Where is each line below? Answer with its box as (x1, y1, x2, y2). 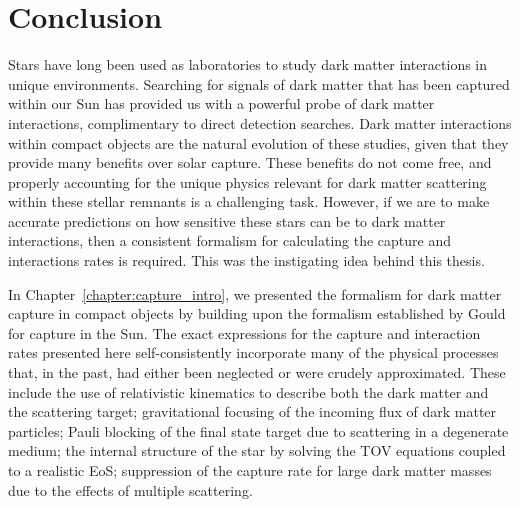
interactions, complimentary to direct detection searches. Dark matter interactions (8, 112, 512, 133)
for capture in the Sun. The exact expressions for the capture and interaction (8, 322, 481, 343)
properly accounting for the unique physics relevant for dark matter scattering (8, 171, 487, 192)
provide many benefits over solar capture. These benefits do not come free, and (8, 152, 492, 173)
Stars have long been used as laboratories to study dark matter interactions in (8, 54, 488, 75)
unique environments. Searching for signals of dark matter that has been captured (8, 73, 510, 94)
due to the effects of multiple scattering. (8, 479, 253, 500)
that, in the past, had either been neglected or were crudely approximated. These (8, 362, 506, 383)
